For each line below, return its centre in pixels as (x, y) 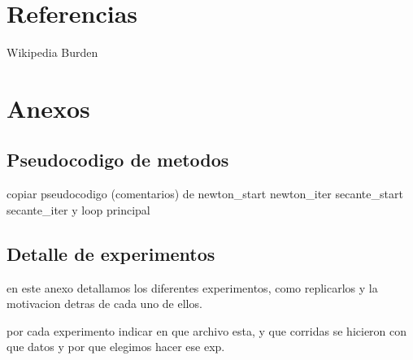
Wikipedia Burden (52, 52)
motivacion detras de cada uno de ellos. (104, 304)
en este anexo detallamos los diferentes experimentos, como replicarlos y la (192, 287)
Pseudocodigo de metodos (118, 160)
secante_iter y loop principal (78, 209)
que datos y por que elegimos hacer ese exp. (116, 347)
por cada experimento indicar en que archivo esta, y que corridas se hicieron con (207, 330)
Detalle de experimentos (111, 253)
